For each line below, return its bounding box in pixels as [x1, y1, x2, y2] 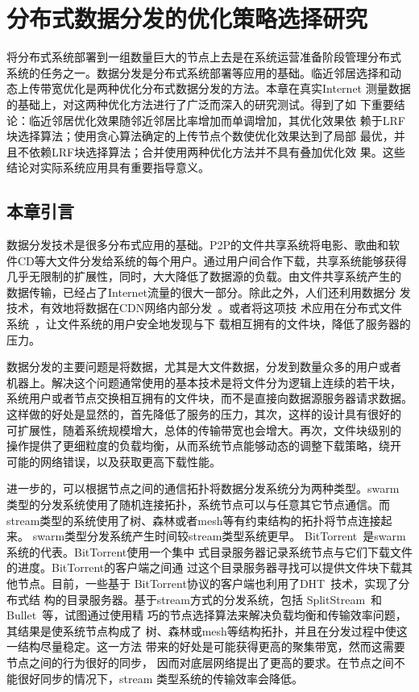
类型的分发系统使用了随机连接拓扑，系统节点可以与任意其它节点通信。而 [6, 495, 390, 512]
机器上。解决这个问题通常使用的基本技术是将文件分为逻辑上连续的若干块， [6, 373, 401, 390]
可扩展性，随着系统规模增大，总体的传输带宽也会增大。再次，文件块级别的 [6, 421, 401, 438]
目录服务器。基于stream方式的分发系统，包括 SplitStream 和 [66, 590, 383, 607]
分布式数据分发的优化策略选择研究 [6, 2, 368, 35]
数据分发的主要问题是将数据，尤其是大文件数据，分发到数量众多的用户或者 [6, 358, 401, 375]
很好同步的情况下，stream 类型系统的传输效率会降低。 [17, 669, 303, 686]
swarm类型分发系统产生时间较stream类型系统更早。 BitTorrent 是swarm [32, 527, 406, 544]
